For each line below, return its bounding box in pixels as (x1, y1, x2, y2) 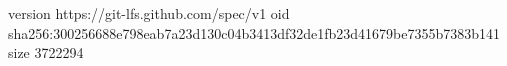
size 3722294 (8, 42, 84, 63)
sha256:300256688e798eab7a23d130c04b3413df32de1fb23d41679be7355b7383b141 (8, 22, 501, 43)
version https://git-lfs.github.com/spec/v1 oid (8, 3, 290, 23)
